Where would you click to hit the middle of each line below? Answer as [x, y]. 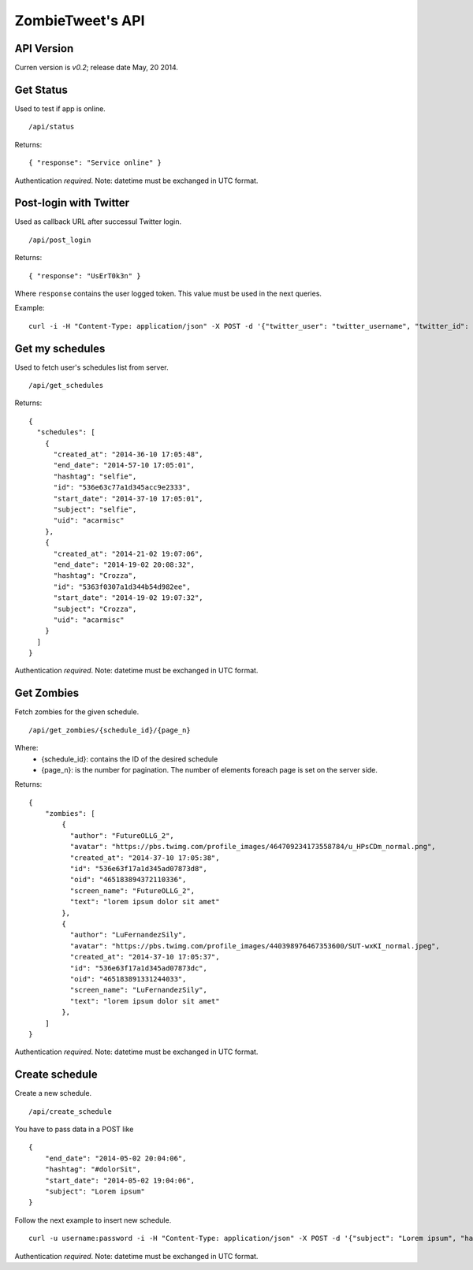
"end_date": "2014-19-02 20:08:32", [124, 564]
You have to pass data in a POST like [74, 1129]
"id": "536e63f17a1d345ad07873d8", [139, 869]
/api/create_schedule [70, 1111]
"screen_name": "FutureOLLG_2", [132, 890]
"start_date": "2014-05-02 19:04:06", [120, 1180]
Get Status [41, 89]
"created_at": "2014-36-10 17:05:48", [128, 454]
